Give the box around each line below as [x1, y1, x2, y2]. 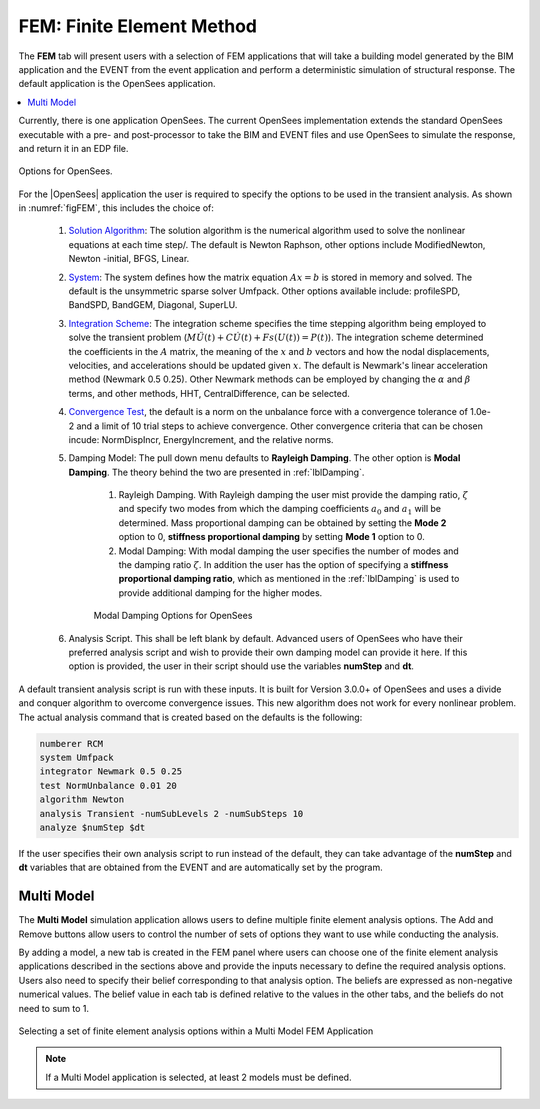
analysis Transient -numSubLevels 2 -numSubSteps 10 [39, 808, 304, 819]
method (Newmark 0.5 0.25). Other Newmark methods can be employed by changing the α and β [68, 373, 471, 385]
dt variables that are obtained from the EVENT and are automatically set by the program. [18, 861, 384, 874]
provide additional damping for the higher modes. [118, 586, 323, 599]
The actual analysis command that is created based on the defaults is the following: [18, 711, 363, 723]
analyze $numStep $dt [39, 821, 146, 833]
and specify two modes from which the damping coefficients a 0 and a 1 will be [118, 503, 442, 517]
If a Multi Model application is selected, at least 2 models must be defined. [45, 1071, 352, 1083]
